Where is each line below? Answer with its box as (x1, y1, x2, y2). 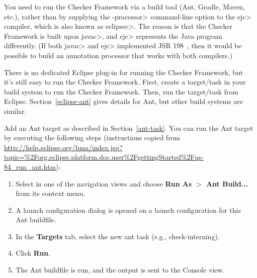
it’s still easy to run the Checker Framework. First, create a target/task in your (4, 77, 246, 87)
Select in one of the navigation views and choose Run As (15, 178, 192, 188)
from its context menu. (15, 188, 86, 198)
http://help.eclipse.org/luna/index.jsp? (4, 142, 123, 152)
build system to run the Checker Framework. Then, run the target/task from (4, 86, 239, 96)
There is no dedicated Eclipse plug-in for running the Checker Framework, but (4, 67, 243, 77)
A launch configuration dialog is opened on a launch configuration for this (15, 204, 241, 215)
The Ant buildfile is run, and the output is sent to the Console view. (15, 265, 225, 275)
